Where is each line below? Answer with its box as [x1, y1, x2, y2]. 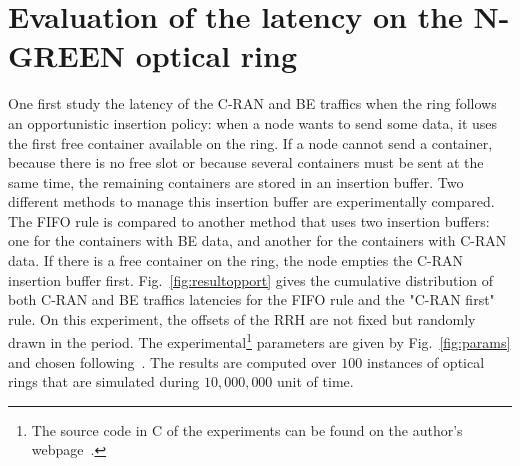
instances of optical [366, 351, 485, 372]
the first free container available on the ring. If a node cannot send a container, [8, 132, 493, 153]
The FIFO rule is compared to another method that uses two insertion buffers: [8, 210, 490, 231]
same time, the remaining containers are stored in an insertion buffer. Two [8, 171, 464, 192]
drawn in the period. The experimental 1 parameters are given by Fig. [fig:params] [8, 329, 511, 353]
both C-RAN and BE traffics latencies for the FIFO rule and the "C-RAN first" [8, 289, 495, 310]
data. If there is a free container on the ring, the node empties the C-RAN [8, 250, 464, 271]
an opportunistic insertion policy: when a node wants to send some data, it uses [8, 112, 498, 133]
